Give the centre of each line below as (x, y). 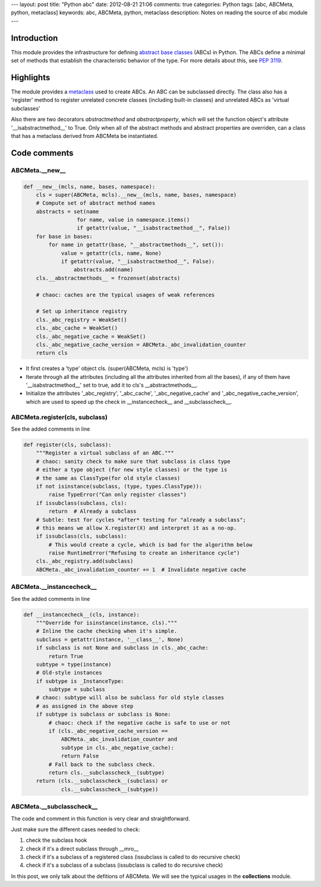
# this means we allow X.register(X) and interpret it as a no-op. (136, 528)
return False (80, 756)
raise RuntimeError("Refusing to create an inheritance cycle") (144, 553)
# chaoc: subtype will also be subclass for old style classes (130, 698)
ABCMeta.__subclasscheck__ (54, 807)
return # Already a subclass (92, 511)
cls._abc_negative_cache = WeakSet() (91, 336)
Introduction (34, 38)
